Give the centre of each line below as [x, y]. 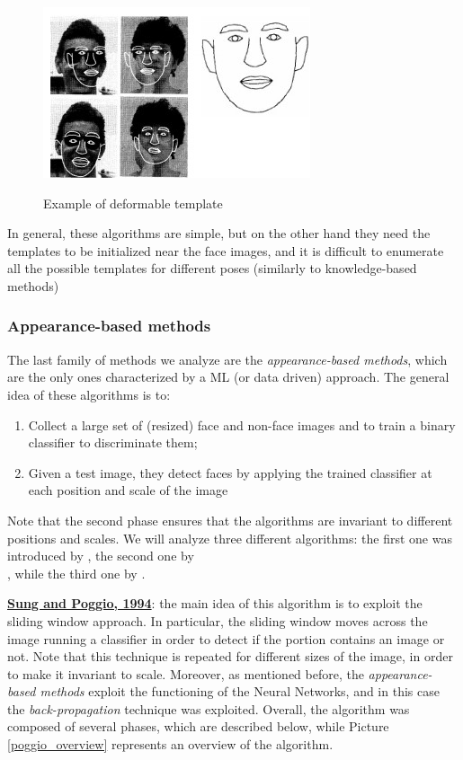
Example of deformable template [133, 203]
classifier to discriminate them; [113, 442]
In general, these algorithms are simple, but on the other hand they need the [219, 233]
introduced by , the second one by [101, 556]
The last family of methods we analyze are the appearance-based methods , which [227, 359]
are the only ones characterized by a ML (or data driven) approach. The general [228, 377]
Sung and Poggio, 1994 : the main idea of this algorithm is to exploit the [215, 603]
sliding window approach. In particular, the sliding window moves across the [218, 620]
